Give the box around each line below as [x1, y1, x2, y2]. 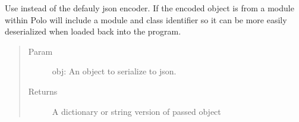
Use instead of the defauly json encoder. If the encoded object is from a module [5, 2, 294, 14]
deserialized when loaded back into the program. [5, 25, 181, 37]
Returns [28, 85, 58, 97]
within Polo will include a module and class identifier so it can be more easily [5, 13, 287, 26]
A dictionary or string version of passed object [52, 105, 221, 117]
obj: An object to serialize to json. [52, 65, 177, 77]
